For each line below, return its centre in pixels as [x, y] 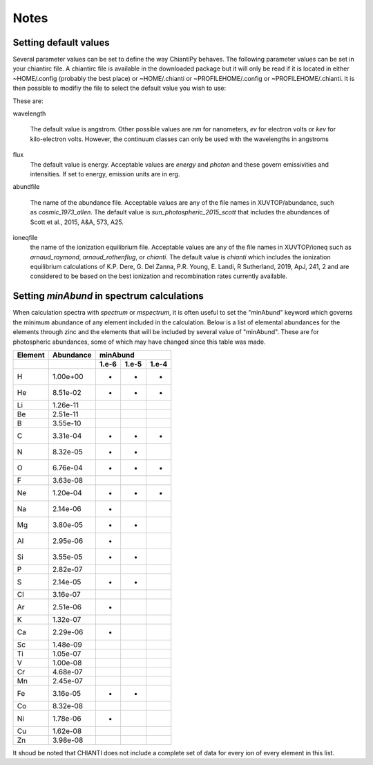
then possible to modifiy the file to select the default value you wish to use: [119, 88]
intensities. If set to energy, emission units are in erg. [105, 174]
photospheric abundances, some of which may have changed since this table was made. [139, 342]
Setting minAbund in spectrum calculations [108, 296]
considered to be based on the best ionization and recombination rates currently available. [159, 276]
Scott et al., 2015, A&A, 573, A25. [77, 222]
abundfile [26, 187]
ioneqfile [25, 237]
